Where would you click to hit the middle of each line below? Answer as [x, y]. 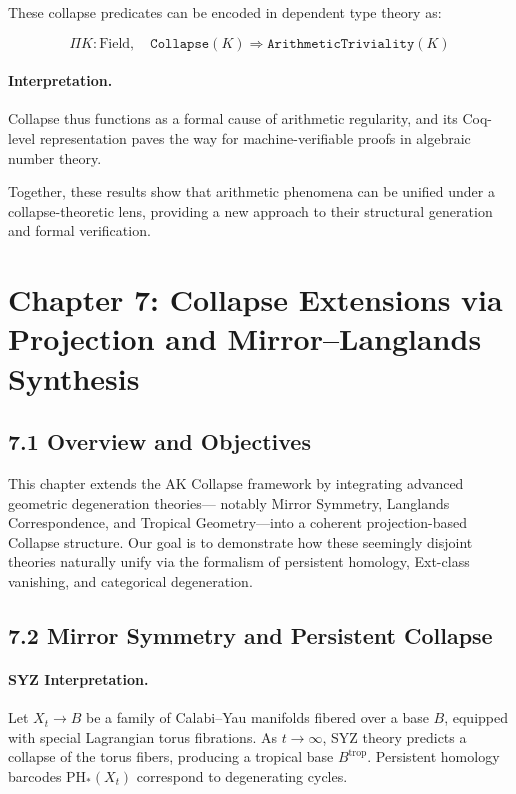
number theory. [55, 157]
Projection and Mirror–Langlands [245, 338]
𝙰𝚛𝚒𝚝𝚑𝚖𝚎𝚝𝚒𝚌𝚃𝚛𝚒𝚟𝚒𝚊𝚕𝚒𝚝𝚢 [341, 43]
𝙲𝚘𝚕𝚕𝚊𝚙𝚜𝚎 [180, 43]
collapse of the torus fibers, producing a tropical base [171, 756]
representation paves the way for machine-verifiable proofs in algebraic [255, 137]
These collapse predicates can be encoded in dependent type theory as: [225, 12]
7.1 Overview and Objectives [159, 441]
